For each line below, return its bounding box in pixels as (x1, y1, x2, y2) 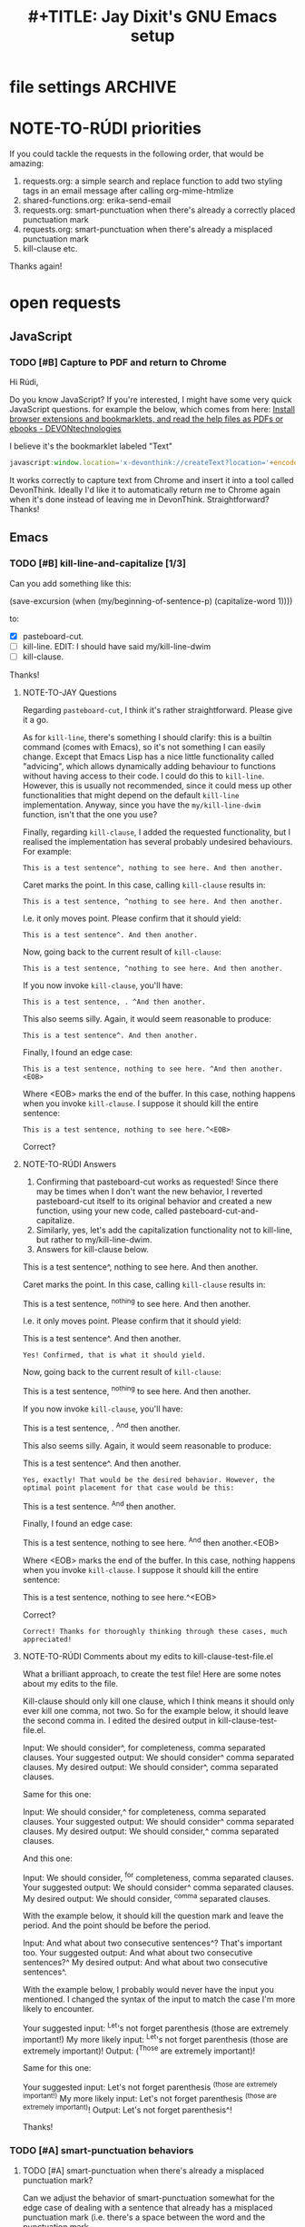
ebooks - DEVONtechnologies (9, 423, 122, 433)
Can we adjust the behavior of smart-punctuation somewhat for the (22, 2192, 275, 2203)
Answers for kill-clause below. (35, 1243, 150, 1254)
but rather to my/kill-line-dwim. (35, 1233, 152, 1245)
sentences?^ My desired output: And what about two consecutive (22, 1957, 268, 1968)
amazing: (9, 158, 44, 169)
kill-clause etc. (22, 243, 78, 254)
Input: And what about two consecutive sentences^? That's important (22, 1937, 283, 1949)
